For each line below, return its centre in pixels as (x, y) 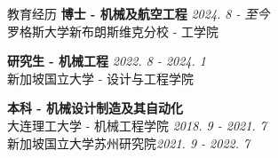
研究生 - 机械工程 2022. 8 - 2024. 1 (107, 61)
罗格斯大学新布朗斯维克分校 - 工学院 (113, 31)
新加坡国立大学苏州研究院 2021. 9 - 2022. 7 (129, 142)
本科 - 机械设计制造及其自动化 (95, 108)
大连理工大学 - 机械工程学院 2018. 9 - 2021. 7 (137, 125)
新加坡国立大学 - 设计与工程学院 (100, 78)
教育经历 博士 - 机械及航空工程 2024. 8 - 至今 (139, 13)
